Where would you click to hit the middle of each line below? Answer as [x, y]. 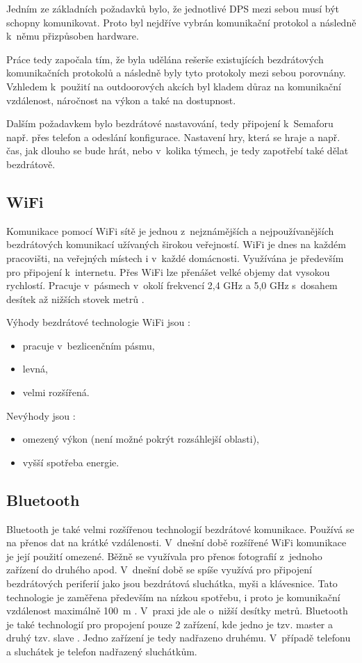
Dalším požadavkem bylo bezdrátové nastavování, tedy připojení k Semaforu [170, 123]
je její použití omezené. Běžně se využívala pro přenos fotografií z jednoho [164, 556]
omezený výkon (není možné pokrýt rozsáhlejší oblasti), [141, 439]
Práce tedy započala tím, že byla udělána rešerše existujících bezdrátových [165, 59]
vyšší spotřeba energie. [71, 462]
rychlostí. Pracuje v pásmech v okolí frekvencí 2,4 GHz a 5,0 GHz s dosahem [172, 285]
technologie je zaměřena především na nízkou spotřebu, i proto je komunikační [173, 597]
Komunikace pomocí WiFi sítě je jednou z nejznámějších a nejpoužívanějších [170, 230]
